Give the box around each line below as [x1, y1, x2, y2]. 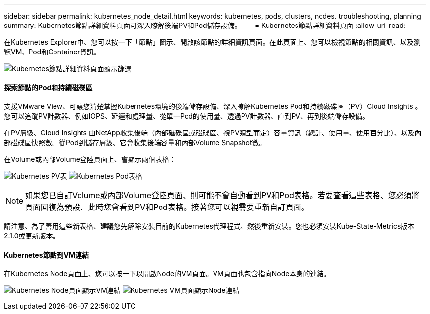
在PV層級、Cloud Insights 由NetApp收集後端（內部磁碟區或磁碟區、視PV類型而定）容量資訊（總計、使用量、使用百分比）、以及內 [4, 129, 422, 137]
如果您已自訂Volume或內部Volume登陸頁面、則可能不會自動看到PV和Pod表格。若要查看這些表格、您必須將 [25, 190, 420, 201]
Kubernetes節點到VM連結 [4, 250, 89, 259]
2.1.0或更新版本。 [4, 232, 60, 240]
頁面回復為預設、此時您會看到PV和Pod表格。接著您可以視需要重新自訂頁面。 [25, 202, 309, 212]
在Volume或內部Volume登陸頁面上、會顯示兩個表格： [4, 155, 176, 164]
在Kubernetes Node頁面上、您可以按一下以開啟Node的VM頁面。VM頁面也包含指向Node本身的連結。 [4, 269, 331, 278]
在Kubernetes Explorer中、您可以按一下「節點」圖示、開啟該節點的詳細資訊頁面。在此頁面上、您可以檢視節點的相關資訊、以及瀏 [4, 38, 421, 46]
